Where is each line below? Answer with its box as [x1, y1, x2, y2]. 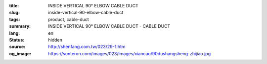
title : [9, 3, 19, 8]
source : [9, 44, 26, 50]
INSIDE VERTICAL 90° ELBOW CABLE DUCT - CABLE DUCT [48, 23, 171, 29]
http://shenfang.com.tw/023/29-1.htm [48, 44, 126, 50]
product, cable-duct [48, 16, 89, 22]
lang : [9, 30, 20, 36]
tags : [9, 16, 20, 22]
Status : [9, 37, 25, 43]
